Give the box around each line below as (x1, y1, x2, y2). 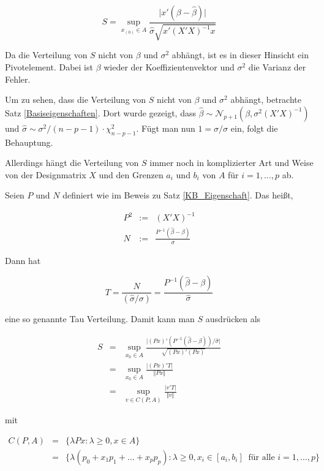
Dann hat (5, 254, 41, 266)
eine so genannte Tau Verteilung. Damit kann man (5, 312, 195, 325)
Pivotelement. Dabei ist (5, 61, 93, 73)
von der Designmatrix (5, 168, 86, 181)
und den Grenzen (99, 168, 164, 181)
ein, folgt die (230, 121, 278, 134)
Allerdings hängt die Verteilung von (5, 156, 139, 169)
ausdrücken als (205, 312, 261, 325)
